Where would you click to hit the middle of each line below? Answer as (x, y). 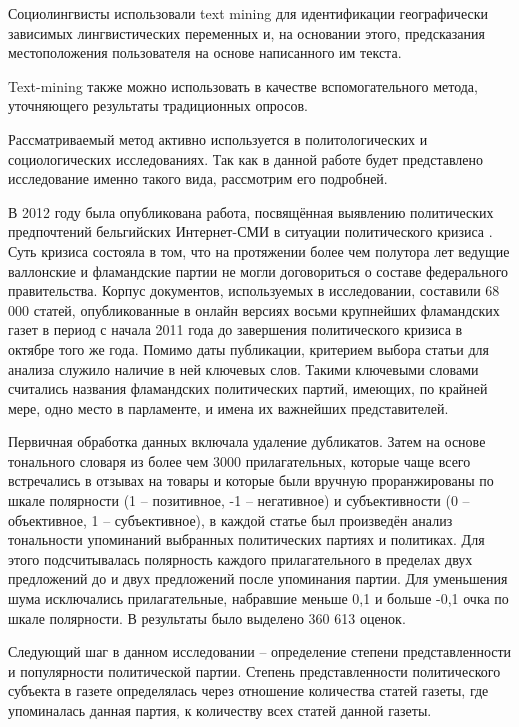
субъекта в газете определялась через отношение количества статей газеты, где (248, 690)
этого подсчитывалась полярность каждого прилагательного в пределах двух (240, 558)
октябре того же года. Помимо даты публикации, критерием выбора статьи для (248, 348)
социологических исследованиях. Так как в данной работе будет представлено (246, 158)
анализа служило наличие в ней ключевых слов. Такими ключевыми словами (243, 368)
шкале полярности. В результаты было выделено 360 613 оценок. (207, 617)
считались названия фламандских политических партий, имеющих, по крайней (248, 388)
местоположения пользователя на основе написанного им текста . (205, 52)
